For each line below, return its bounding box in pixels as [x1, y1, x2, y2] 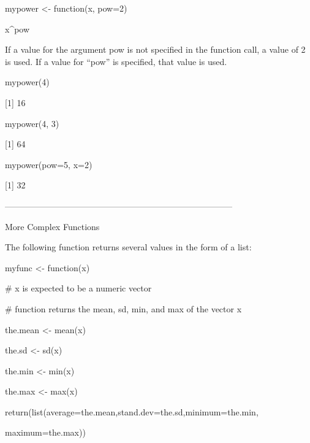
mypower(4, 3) [5, 117, 59, 129]
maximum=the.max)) [5, 426, 86, 439]
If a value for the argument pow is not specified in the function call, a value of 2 [5, 43, 306, 56]
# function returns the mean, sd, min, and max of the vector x [5, 302, 242, 315]
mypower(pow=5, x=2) [5, 158, 93, 171]
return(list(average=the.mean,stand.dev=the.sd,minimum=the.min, [5, 405, 259, 418]
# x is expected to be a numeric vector [5, 282, 152, 295]
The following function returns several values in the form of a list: [5, 241, 252, 253]
